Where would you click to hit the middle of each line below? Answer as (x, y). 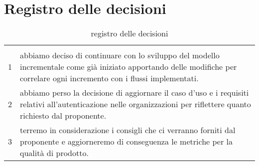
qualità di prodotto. (54, 153)
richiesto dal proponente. (63, 116)
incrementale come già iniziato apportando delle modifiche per (129, 67)
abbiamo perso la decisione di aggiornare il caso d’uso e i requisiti (134, 93)
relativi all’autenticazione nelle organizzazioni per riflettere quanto (135, 104)
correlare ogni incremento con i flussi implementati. (109, 78)
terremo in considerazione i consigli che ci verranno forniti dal (128, 130)
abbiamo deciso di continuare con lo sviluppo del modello (120, 55)
